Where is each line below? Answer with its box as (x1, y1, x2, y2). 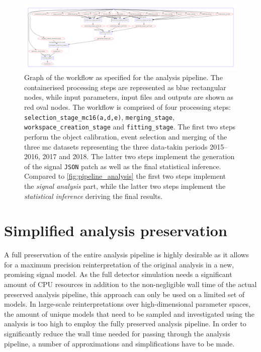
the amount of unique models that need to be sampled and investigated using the (4, 308, 255, 319)
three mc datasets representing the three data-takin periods (24, 141, 208, 152)
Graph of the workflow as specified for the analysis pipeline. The (24, 72, 223, 83)
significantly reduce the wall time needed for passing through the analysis (4, 328, 230, 339)
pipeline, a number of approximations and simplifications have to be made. (4, 338, 235, 348)
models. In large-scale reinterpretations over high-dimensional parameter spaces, (4, 299, 250, 309)
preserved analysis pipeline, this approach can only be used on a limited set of (4, 289, 245, 299)
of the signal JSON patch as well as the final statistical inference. (24, 161, 221, 171)
